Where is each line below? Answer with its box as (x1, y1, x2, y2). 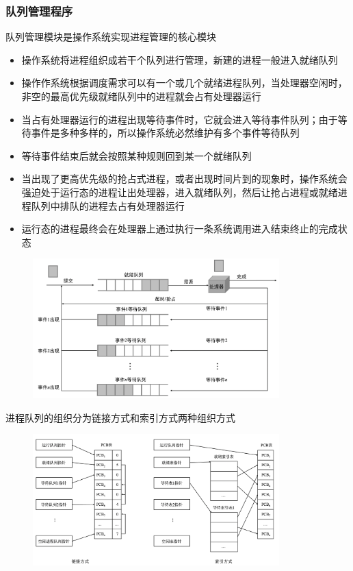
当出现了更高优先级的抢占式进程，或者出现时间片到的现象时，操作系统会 (21, 171, 348, 186)
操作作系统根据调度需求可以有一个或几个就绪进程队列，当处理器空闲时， (21, 75, 348, 90)
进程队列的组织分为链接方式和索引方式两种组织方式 (5, 410, 235, 424)
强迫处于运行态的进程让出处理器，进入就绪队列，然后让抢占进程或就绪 (21, 184, 338, 199)
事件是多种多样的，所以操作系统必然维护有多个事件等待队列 (31, 125, 300, 140)
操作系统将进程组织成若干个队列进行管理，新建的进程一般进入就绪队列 (21, 52, 338, 66)
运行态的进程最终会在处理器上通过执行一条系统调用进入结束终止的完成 (21, 221, 338, 236)
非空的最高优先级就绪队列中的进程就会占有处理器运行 (21, 89, 261, 103)
